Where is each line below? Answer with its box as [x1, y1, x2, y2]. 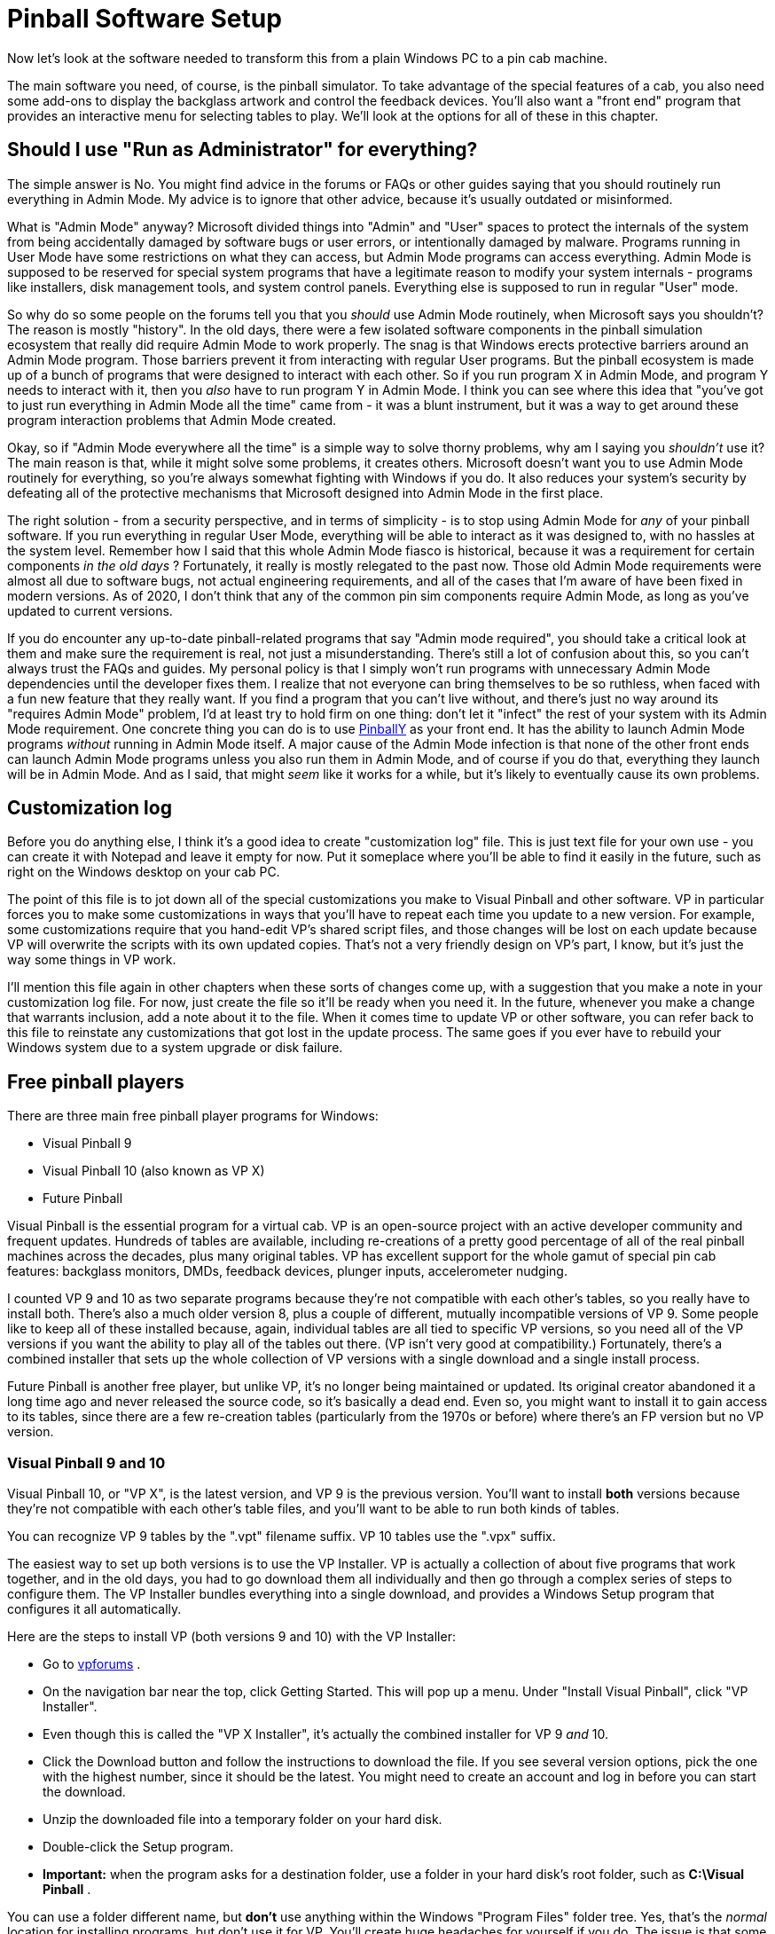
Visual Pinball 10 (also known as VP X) [43, 1163, 265, 1179]
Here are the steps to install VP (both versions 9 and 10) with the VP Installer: [7, 1629, 456, 1645]
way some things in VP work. [7, 952, 176, 968]
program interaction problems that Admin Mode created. [7, 412, 337, 428]
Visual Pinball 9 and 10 [7, 1453, 166, 1472]
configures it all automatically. [7, 1601, 182, 1617]
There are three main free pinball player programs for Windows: [7, 1108, 379, 1124]
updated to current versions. [7, 602, 173, 618]
